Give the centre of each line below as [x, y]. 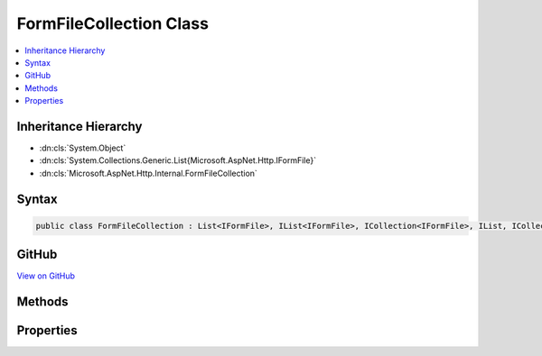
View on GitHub [46, 276]
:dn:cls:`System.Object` [83, 148]
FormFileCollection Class [113, 23]
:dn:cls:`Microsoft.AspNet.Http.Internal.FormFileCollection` [148, 173]
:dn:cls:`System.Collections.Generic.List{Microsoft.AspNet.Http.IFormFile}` [178, 160]
